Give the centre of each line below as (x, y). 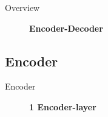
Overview (22, 7)
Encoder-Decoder (66, 28)
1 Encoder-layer (63, 106)
